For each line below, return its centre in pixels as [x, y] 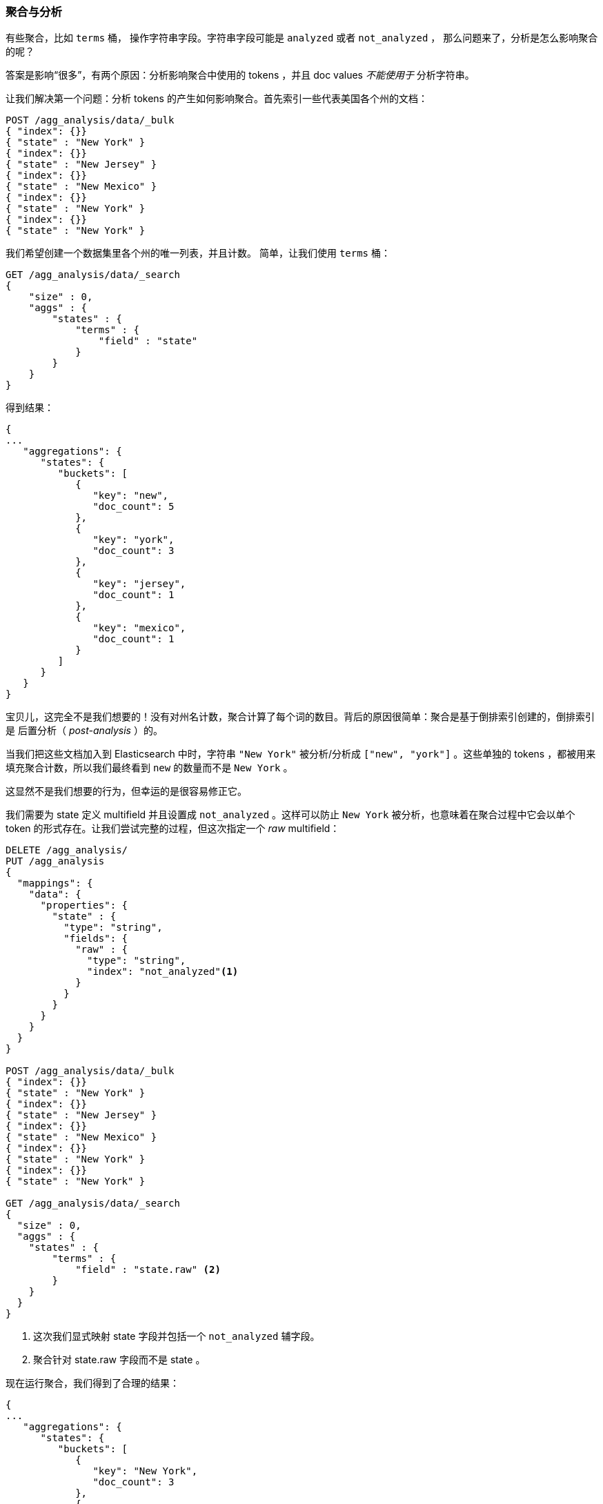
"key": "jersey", [139, 584]
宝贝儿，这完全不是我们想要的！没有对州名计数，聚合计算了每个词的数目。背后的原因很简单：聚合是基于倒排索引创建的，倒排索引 [300, 717]
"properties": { [84, 906]
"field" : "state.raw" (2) [148, 1270]
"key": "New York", [145, 1471]
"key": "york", [134, 540]
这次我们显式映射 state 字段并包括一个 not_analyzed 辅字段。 [177, 1336]
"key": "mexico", [139, 628]
